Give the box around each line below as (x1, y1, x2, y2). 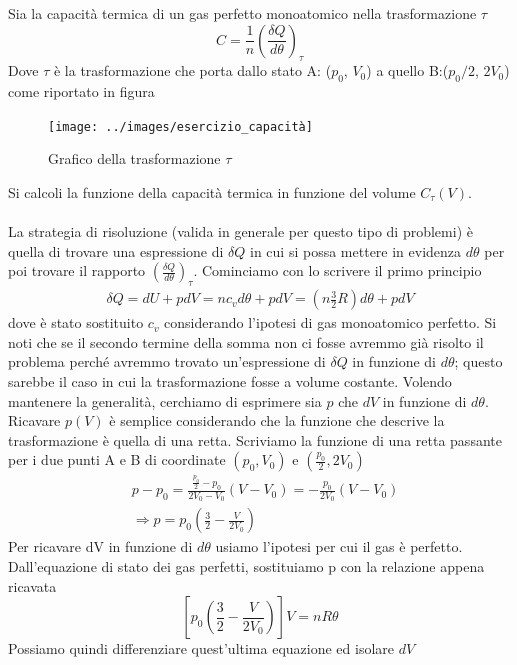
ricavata (8, 575, 57, 596)
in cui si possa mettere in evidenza (250, 240, 462, 261)
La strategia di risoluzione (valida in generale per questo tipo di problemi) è (8, 221, 473, 242)
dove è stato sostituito (8, 312, 144, 333)
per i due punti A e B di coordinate (8, 449, 226, 470)
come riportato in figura (8, 81, 155, 102)
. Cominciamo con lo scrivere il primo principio (193, 260, 482, 281)
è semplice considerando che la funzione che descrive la (109, 410, 445, 431)
